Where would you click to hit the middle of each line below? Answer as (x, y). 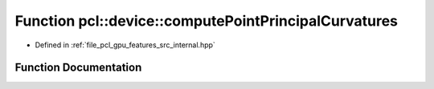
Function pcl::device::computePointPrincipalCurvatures (206, 21)
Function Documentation (78, 68)
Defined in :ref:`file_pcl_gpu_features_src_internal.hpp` (125, 45)
